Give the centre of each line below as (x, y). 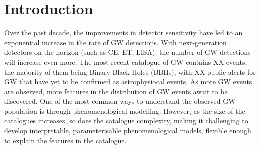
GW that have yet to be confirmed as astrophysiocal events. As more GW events (128, 82)
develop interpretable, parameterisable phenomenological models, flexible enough (128, 131)
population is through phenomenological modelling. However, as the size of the (125, 111)
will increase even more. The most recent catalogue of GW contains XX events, (126, 61)
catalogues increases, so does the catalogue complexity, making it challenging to (126, 121)
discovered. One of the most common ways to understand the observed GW (120, 101)
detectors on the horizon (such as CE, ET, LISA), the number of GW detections (127, 52)
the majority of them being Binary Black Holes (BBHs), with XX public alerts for (130, 71)
